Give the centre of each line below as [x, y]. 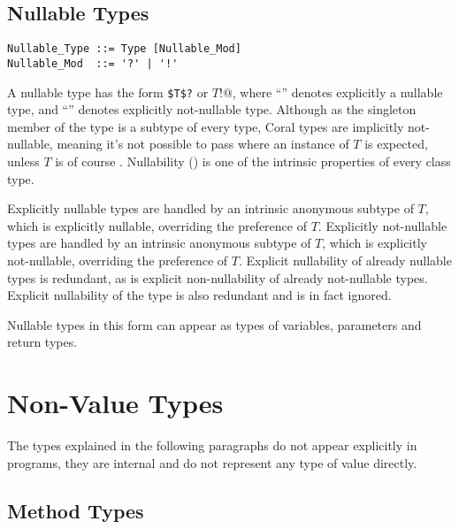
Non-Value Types [115, 403]
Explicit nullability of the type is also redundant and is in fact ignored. [199, 295]
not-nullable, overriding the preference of [118, 260]
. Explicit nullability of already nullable [345, 260]
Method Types [76, 510]
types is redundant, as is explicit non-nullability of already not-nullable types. [218, 277]
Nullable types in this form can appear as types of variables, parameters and [214, 324]
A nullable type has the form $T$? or [108, 92]
